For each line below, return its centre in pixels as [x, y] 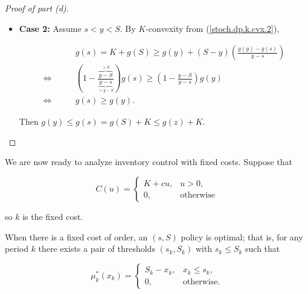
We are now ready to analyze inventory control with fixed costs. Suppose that [149, 162]
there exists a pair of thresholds [97, 249]
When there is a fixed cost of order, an [76, 236]
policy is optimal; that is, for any [242, 236]
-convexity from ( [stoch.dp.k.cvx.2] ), [213, 28]
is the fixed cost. [53, 217]
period [17, 249]
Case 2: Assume [50, 28]
